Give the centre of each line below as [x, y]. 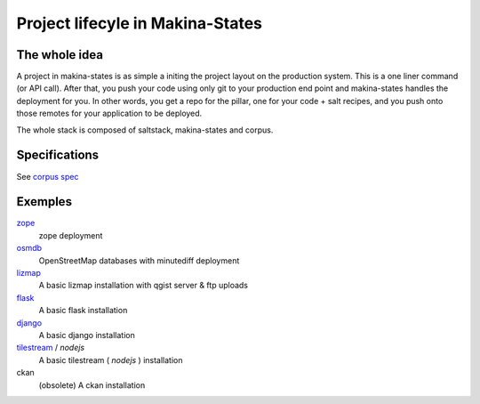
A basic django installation [87, 335]
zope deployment [71, 235]
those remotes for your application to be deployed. [109, 113]
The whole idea [60, 55]
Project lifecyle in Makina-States [139, 23]
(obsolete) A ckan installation [92, 385]
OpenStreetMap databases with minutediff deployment [139, 260]
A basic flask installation [83, 311]
